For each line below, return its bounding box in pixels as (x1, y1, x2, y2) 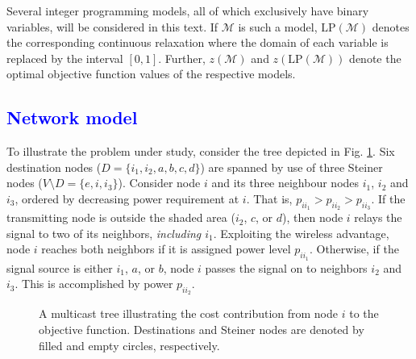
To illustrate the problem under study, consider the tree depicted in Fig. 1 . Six (6, 143, 395, 160)
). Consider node (118, 174, 201, 191)
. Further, (158, 49, 206, 66)
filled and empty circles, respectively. (39, 336, 220, 353)
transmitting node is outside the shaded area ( (6, 209, 235, 226)
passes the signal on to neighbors (205, 259, 368, 276)
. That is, (246, 190, 293, 207)
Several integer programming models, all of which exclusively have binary (6, 2, 369, 19)
